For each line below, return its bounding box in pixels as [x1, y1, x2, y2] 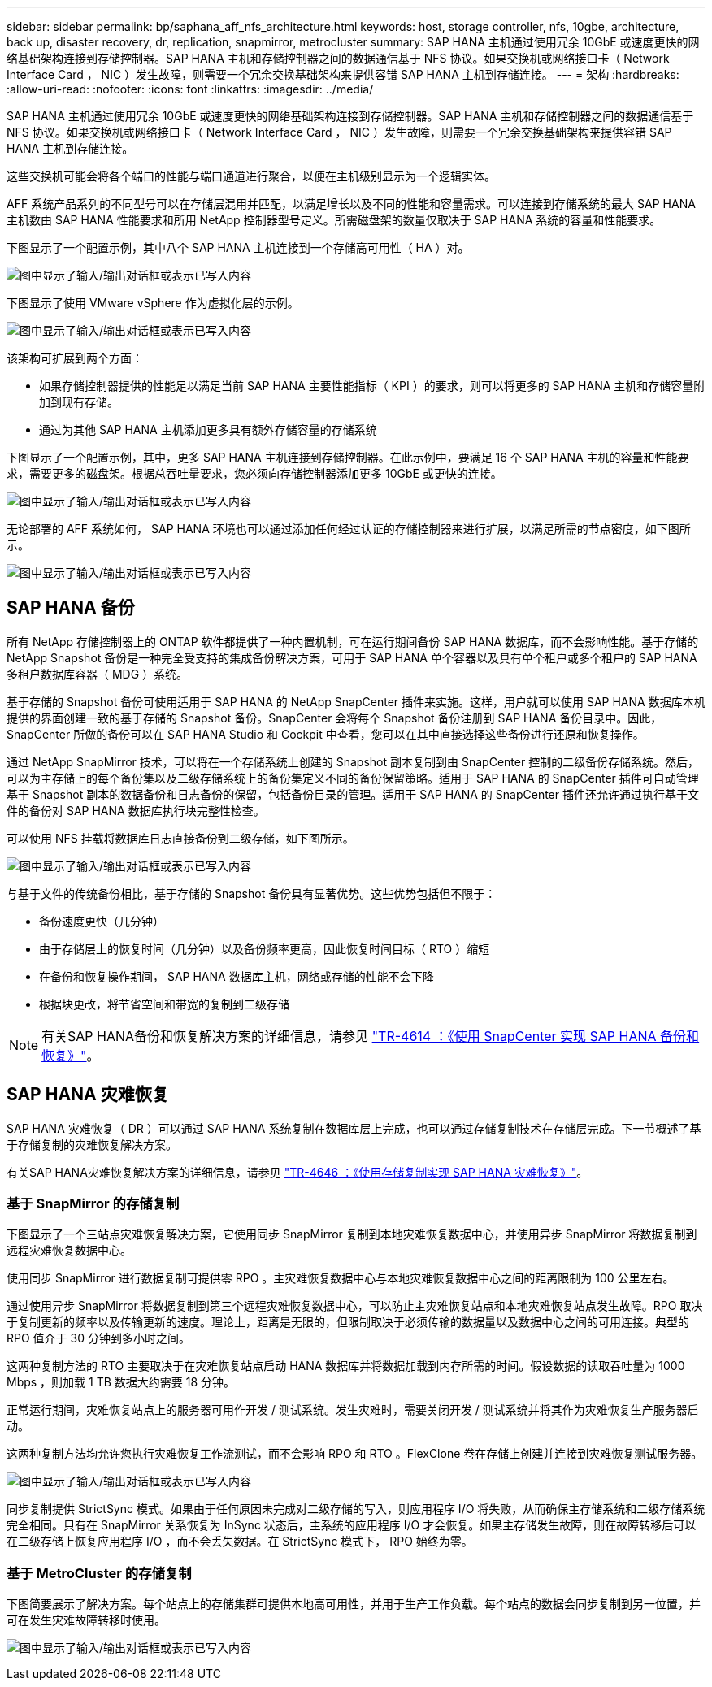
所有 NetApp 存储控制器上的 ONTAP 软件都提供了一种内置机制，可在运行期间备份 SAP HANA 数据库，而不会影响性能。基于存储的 [7, 634, 699, 648]
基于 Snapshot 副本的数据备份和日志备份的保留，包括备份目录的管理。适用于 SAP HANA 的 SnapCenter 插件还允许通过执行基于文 [7, 787, 699, 801]
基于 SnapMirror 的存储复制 [7, 1195, 180, 1212]
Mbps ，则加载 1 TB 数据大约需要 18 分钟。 [7, 1375, 236, 1390]
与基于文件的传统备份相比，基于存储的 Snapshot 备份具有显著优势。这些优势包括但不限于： [7, 886, 497, 900]
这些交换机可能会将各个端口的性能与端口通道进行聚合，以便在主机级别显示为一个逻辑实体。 [7, 169, 496, 183]
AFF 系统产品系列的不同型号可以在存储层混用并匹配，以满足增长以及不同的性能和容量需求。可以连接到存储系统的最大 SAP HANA [7, 197, 696, 210]
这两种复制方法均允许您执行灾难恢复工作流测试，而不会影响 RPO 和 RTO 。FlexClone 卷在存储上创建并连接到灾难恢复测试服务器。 [7, 1446, 703, 1461]
